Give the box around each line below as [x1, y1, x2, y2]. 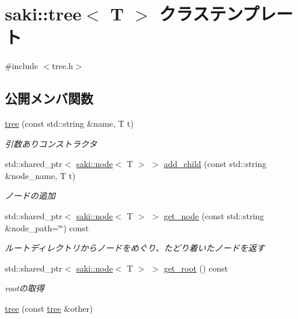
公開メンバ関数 [5, 89, 93, 108]
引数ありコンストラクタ [5, 137, 97, 150]
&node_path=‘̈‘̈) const [5, 221, 89, 234]
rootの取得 [5, 282, 44, 294]
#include [5, 59, 38, 72]
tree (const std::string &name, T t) [5, 117, 134, 130]
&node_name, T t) [5, 169, 76, 181]
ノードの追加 [5, 189, 55, 202]
